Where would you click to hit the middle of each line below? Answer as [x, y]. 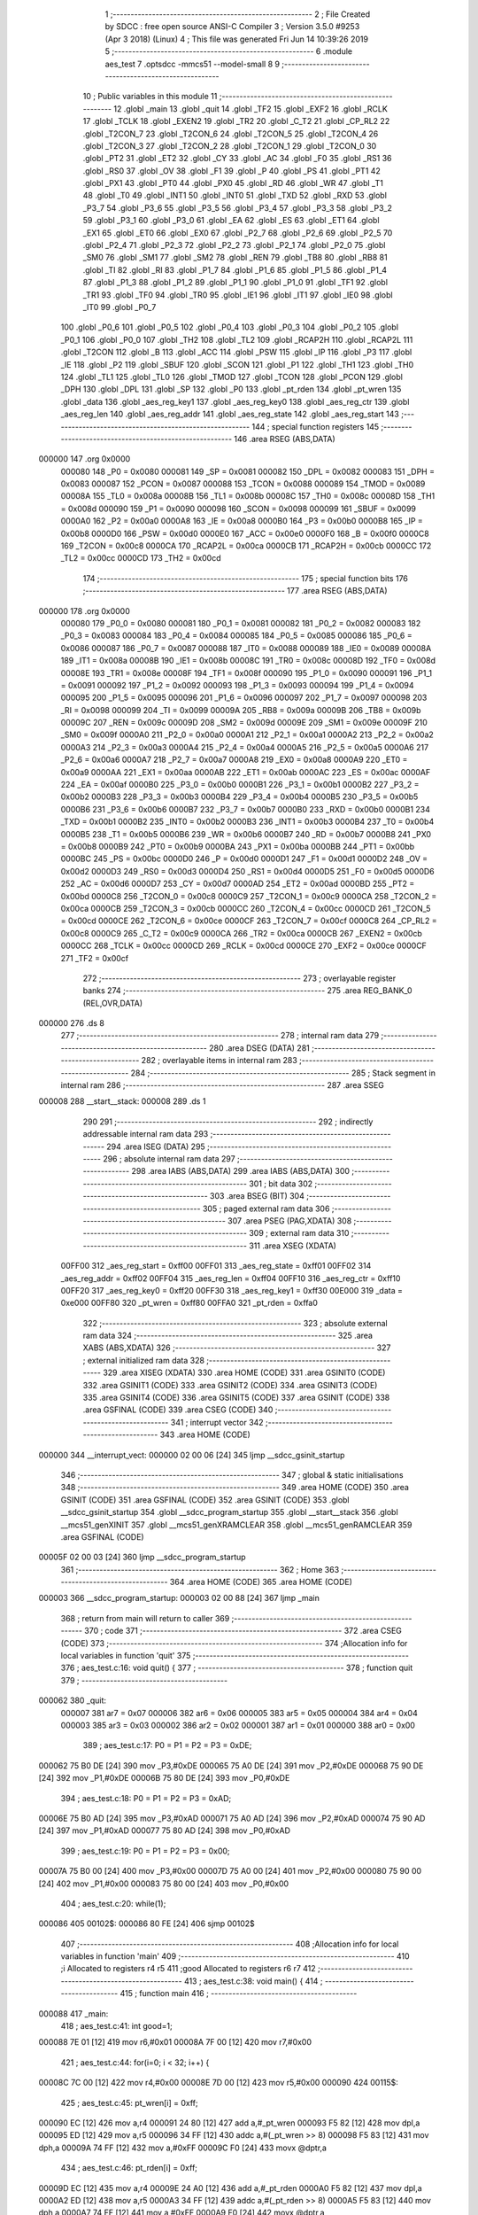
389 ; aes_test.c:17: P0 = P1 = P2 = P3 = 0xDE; [167, 1745]
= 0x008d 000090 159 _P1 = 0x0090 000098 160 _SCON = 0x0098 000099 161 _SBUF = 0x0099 [238, 509]
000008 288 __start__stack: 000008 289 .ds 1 [122, 1101]
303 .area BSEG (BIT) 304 [257, 1196]
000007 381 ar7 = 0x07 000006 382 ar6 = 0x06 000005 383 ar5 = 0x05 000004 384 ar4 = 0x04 [239, 1713]
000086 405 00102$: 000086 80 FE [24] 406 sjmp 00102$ [147, 1924]
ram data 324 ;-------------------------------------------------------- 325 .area [228, 1336]
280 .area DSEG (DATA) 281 [259, 1048]
